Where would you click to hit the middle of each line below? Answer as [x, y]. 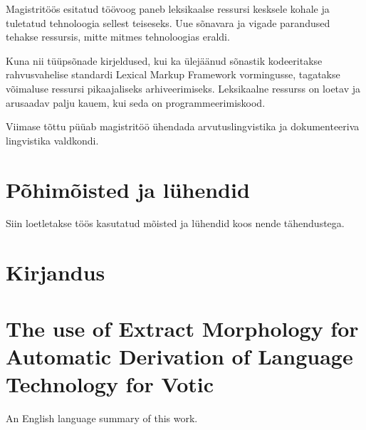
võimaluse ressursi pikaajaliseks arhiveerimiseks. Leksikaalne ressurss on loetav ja [183, 88]
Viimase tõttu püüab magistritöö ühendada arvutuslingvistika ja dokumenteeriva [183, 126]
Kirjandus [56, 272]
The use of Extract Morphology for [182, 328]
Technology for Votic [110, 384]
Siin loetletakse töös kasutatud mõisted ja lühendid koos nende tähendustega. [175, 223]
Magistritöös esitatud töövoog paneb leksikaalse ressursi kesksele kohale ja [168, 9]
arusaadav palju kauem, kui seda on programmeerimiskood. [136, 102]
